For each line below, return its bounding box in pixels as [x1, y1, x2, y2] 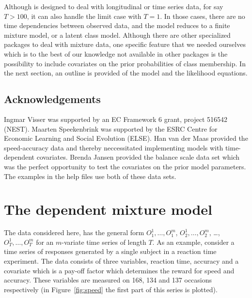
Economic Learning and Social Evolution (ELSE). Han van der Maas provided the [4, 133, 248, 143]
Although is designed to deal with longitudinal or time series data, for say [4, 1, 223, 11]
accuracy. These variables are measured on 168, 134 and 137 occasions [4, 275, 212, 285]
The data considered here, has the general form [4, 227, 144, 238]
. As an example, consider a [152, 237, 235, 247]
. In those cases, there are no [160, 11, 245, 21]
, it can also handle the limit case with [27, 11, 142, 21]
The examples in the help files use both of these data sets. [4, 171, 176, 181]
